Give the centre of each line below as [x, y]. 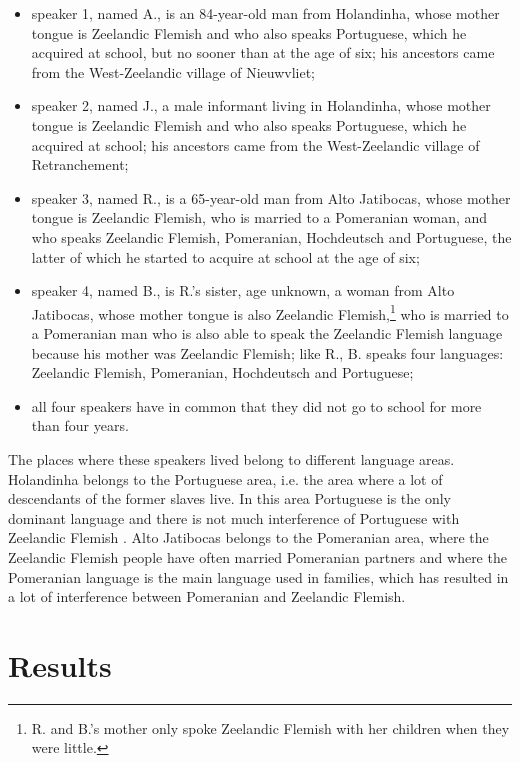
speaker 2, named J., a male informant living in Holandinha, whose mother [261, 105]
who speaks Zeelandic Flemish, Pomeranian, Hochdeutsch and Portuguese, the [271, 236]
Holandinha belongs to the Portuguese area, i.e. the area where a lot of [225, 478]
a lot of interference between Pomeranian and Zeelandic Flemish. [207, 596]
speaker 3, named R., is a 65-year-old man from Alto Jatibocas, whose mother [271, 197]
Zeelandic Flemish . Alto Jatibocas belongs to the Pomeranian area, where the [248, 537]
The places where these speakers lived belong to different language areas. [231, 458]
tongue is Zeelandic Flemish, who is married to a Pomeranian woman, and [259, 217]
